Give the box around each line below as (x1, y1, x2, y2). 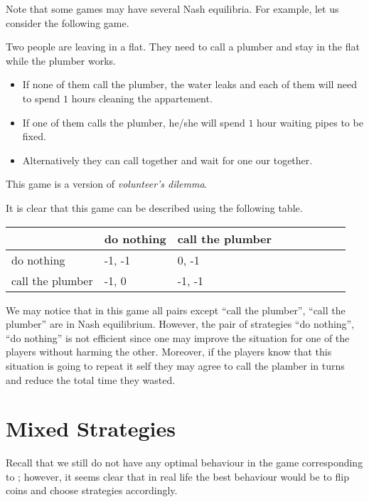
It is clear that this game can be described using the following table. (6, 200, 303, 215)
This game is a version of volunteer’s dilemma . (6, 176, 208, 191)
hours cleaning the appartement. (71, 90, 213, 105)
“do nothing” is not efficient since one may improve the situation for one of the (6, 330, 350, 345)
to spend (22, 90, 60, 105)
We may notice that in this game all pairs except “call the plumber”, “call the (6, 302, 346, 317)
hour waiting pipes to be (257, 114, 363, 129)
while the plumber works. (6, 53, 116, 68)
